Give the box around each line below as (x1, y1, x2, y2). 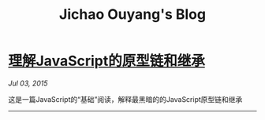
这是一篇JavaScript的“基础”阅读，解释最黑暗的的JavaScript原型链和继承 (8, 94, 243, 104)
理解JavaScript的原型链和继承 (8, 53, 205, 70)
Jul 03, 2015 (8, 78, 49, 88)
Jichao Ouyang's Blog (58, 5, 207, 24)
